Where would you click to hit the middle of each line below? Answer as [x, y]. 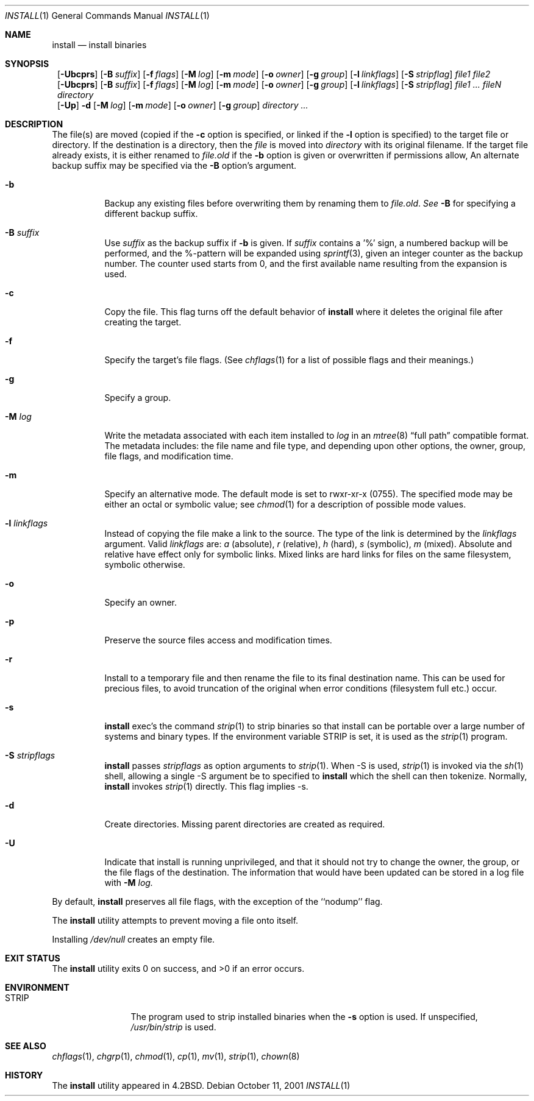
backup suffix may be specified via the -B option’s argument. [174, 165]
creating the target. [143, 322]
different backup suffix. [151, 214]
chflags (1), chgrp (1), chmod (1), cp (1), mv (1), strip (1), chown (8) [176, 1056]
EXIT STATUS [33, 958]
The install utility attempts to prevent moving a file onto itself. [175, 920]
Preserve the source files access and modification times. [218, 640]
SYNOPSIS [27, 64]
